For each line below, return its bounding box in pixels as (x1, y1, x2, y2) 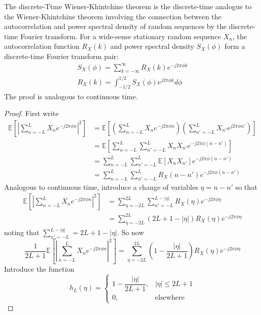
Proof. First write (4, 108, 59, 119)
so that (235, 181, 257, 192)
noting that (4, 227, 40, 238)
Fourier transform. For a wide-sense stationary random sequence (20, 31, 221, 41)
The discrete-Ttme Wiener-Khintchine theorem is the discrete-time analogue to (4, 1, 252, 11)
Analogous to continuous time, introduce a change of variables (4, 181, 198, 192)
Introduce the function (4, 263, 74, 274)
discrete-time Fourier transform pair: (4, 50, 119, 61)
